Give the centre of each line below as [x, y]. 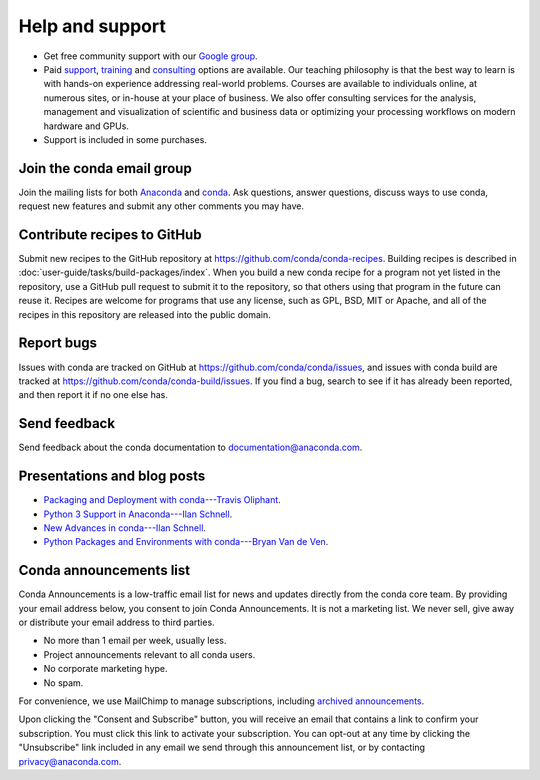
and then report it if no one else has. [93, 395]
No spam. [63, 682]
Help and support [92, 26]
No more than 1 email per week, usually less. [135, 641]
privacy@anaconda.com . [70, 761]
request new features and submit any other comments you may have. [161, 206]
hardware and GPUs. [86, 126]
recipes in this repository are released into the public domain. [145, 314]
